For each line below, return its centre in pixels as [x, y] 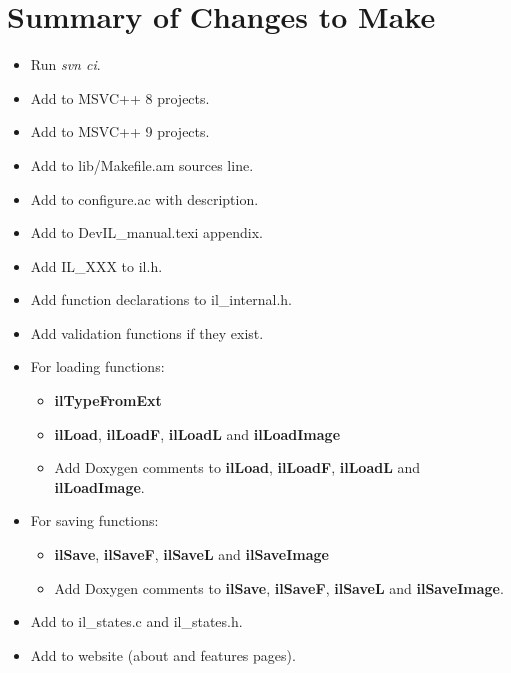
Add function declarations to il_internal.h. [161, 299]
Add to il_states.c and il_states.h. [136, 621]
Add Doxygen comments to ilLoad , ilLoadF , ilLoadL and [237, 467]
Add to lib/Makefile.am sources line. [142, 164]
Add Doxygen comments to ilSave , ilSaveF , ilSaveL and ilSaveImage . [279, 587]
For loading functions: [97, 366]
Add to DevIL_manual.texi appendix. [146, 232]
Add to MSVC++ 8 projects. [120, 97]
